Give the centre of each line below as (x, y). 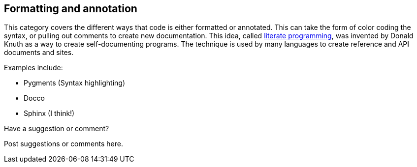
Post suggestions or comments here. (64, 144)
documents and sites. (39, 53)
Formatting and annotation (71, 9)
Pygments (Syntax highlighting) (75, 83)
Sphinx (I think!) (49, 113)
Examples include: (33, 68)
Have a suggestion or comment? (57, 129)
